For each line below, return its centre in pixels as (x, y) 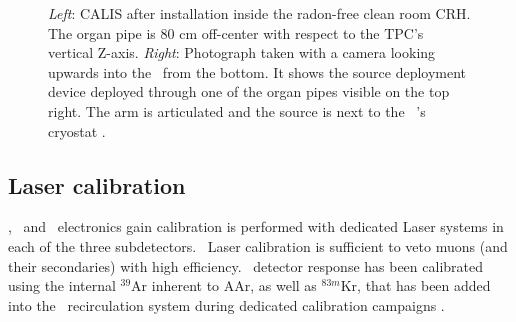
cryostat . (77, 130)
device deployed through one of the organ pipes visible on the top (249, 91)
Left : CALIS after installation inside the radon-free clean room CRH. (259, 13)
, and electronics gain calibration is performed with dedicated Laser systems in (256, 226)
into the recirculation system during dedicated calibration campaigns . (226, 304)
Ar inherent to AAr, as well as (224, 285)
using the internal (62, 285)
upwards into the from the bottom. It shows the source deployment (257, 71)
